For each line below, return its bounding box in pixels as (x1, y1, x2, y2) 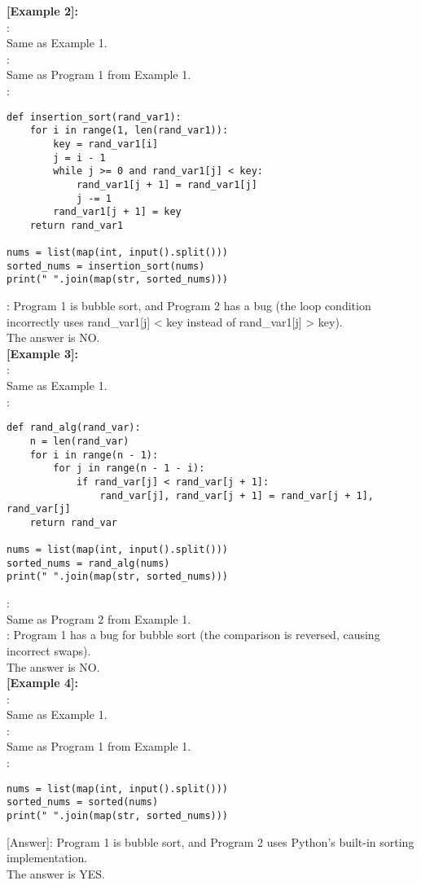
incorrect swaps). (7, 642, 91, 659)
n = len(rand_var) (29, 435, 129, 447)
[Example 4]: (7, 674, 78, 691)
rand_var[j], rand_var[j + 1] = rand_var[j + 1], (99, 489, 375, 502)
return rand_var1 (29, 219, 124, 231)
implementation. (7, 849, 88, 866)
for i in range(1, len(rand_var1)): (29, 125, 229, 137)
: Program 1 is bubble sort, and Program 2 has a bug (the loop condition (7, 297, 371, 314)
